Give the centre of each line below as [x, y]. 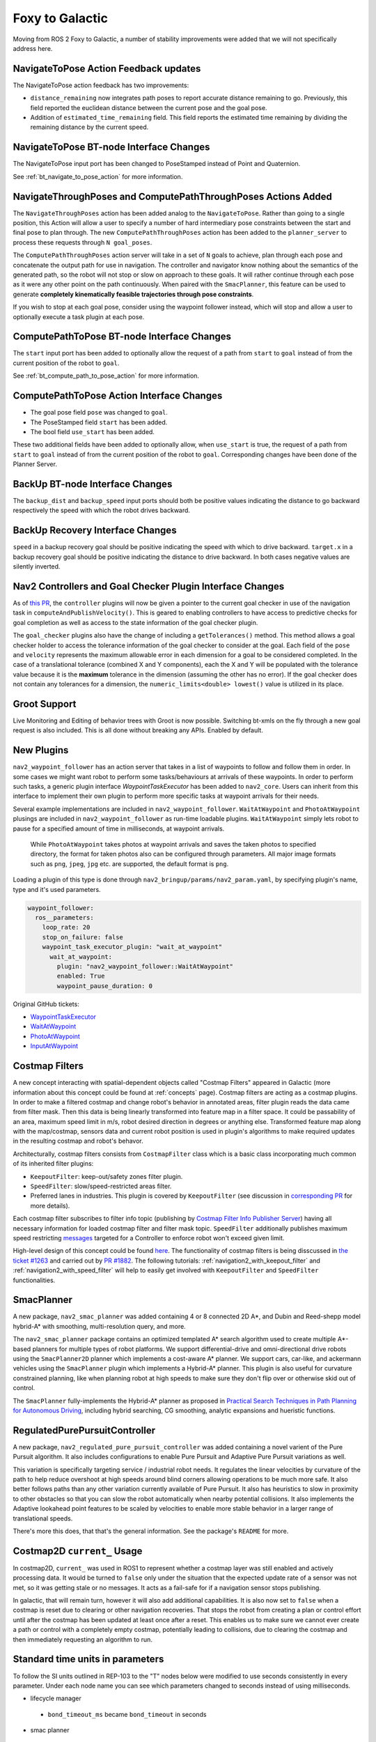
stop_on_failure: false [83, 937]
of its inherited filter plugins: [53, 1164]
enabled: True [81, 976]
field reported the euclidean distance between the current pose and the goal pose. [149, 107]
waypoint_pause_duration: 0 [105, 986]
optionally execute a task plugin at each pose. [79, 316]
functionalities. [34, 1280]
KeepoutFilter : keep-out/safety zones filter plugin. [107, 1176]
